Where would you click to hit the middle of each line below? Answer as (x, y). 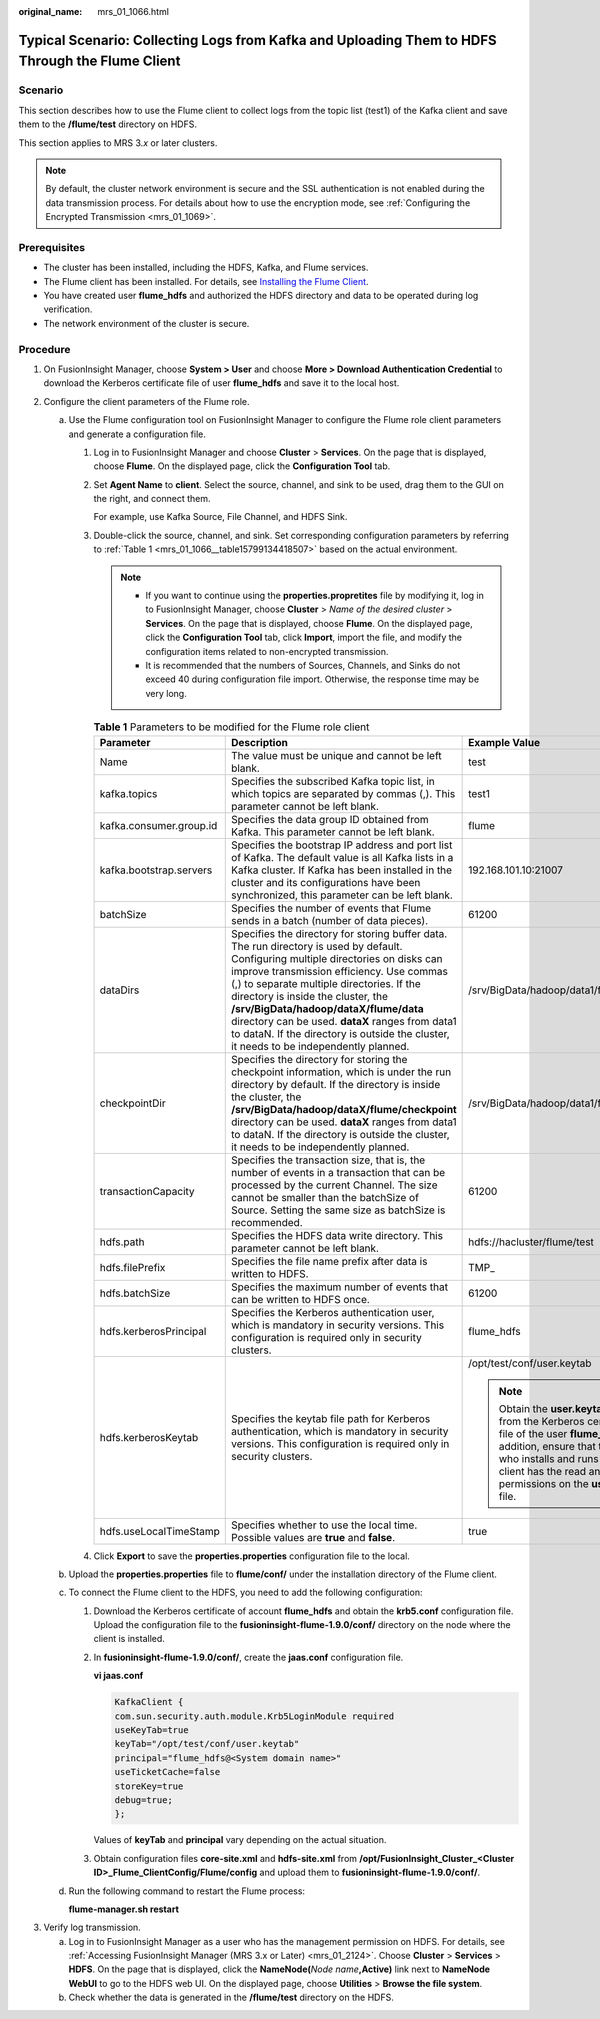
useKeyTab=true (151, 1730)
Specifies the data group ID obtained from (330, 819)
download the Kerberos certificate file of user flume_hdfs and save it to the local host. (221, 383)
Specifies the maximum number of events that (340, 1287)
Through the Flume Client (99, 61)
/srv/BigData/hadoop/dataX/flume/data (327, 1008)
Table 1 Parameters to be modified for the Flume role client (231, 727)
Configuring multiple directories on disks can (337, 958)
